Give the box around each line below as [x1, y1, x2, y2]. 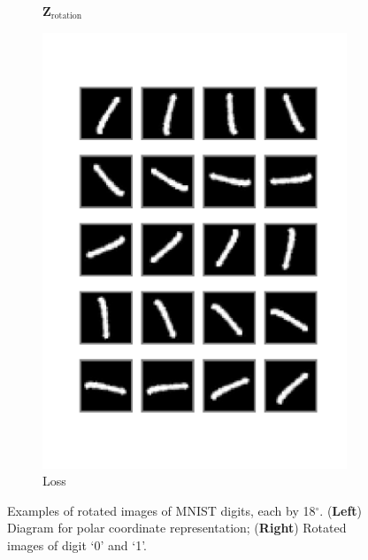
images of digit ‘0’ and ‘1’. [7, 535, 147, 554]
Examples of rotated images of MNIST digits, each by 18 [7, 501, 316, 519]
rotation [50, 12, 82, 21]
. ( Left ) [319, 501, 363, 519]
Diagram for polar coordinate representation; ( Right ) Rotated [7, 518, 347, 537]
